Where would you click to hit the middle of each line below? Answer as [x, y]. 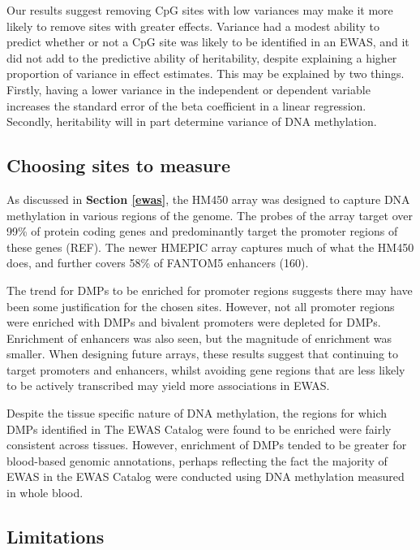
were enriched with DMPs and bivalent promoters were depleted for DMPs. [194, 322]
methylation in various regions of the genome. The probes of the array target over [210, 215]
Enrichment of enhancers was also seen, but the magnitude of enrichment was [199, 338]
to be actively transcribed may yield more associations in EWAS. [168, 385]
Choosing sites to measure [119, 165]
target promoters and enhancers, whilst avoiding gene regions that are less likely [206, 369]
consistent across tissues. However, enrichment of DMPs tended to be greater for [207, 445]
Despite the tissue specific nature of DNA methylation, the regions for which [197, 413]
